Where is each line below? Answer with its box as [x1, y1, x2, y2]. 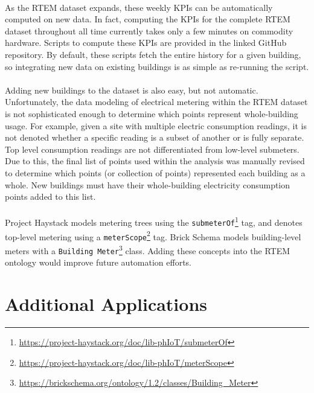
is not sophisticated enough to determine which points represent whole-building [5, 107, 298, 120]
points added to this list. [5, 190, 96, 203]
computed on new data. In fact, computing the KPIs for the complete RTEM [5, 13, 290, 25]
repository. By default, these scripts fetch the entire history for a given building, [5, 48, 301, 60]
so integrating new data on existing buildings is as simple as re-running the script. [5, 60, 309, 72]
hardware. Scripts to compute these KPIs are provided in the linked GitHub [5, 36, 287, 49]
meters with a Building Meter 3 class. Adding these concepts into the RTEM [5, 242, 290, 257]
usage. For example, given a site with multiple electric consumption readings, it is [5, 119, 307, 132]
